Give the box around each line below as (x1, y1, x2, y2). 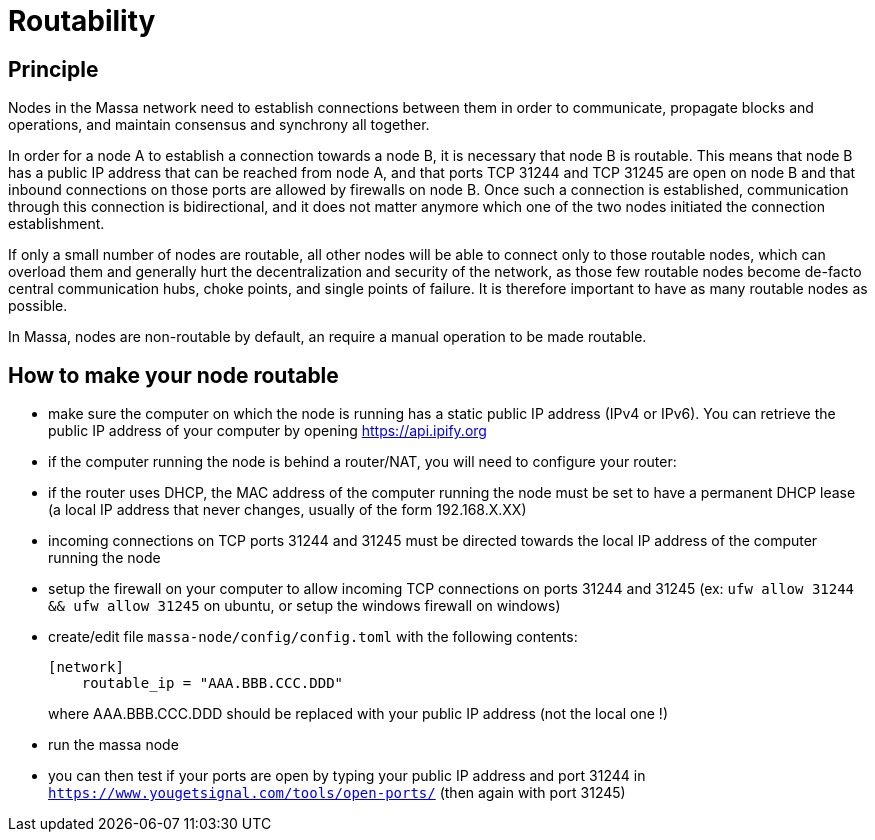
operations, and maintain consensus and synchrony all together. (8, 116, 430, 134)
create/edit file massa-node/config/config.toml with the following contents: (48, 628, 578, 646)
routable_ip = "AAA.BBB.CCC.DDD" (81, 675, 344, 692)
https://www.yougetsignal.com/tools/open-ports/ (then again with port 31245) (48, 784, 626, 802)
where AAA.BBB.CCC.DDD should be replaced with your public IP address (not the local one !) (48, 705, 668, 723)
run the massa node (48, 736, 179, 754)
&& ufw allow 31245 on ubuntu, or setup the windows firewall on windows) (48, 597, 561, 615)
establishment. (8, 215, 105, 233)
